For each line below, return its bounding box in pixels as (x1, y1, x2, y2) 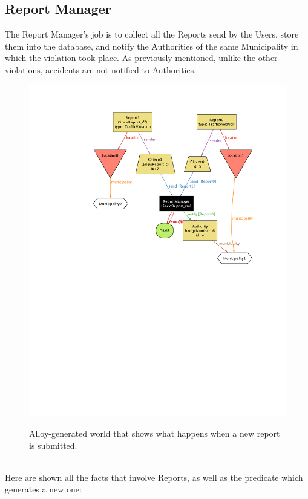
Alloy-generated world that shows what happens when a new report (29, 427, 280, 440)
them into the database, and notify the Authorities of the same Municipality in (5, 39, 298, 52)
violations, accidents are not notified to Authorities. (5, 63, 197, 76)
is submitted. (29, 439, 77, 451)
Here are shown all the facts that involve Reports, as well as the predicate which (5, 471, 303, 483)
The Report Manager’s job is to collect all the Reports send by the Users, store (5, 28, 299, 41)
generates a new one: (5, 483, 82, 495)
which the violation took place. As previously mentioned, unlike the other (5, 51, 278, 64)
